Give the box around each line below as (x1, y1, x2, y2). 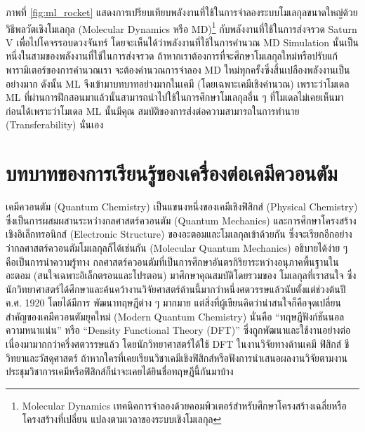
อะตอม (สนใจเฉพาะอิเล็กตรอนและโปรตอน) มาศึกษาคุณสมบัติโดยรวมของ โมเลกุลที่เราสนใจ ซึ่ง (6, 268, 357, 283)
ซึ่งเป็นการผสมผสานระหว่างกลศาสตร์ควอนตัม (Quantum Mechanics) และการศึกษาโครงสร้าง (6, 212, 357, 227)
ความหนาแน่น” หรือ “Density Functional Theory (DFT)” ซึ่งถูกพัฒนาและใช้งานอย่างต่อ (6, 323, 351, 337)
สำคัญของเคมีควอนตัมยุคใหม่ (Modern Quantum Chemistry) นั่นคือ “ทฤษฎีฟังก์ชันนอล (6, 309, 345, 323)
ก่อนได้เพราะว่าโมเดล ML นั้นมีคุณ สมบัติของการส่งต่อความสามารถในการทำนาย (6, 103, 300, 118)
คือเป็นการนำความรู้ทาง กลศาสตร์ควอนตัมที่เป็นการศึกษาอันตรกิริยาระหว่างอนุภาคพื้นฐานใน (6, 254, 339, 269)
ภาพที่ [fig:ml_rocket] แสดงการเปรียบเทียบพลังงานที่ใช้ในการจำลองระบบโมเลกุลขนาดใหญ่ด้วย (6, 5, 358, 19)
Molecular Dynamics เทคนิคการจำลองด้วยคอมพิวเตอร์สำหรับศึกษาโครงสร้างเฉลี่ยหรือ (22, 398, 347, 412)
